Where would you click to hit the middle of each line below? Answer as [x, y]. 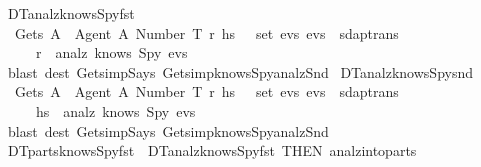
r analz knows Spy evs [111, 52]
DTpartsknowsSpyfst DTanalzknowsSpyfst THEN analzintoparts [212, 150]
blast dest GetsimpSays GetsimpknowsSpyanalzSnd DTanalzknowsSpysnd [240, 71]
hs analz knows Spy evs [115, 110]
